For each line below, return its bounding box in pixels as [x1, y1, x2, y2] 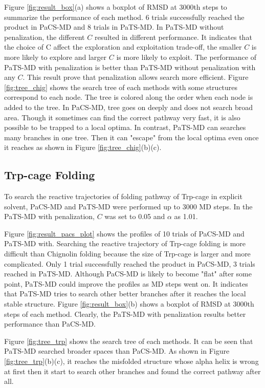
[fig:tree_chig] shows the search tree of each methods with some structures [4, 81, 238, 92]
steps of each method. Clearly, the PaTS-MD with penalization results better [4, 308, 246, 319]
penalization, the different [4, 31, 85, 42]
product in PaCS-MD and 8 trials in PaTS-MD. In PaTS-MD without [4, 21, 224, 32]
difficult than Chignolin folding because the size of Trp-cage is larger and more [4, 248, 251, 259]
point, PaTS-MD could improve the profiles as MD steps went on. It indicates [4, 278, 248, 289]
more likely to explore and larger [4, 51, 107, 62]
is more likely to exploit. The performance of [116, 51, 256, 62]
